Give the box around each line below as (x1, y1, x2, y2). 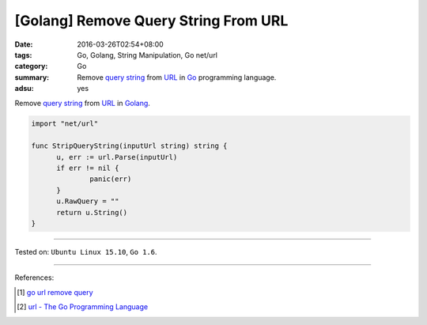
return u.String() (56, 208, 128, 217)
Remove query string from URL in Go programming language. (77, 72, 277, 82)
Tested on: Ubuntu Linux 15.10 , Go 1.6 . (14, 247, 157, 256)
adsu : (14, 84, 35, 93)
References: (14, 273, 55, 282)
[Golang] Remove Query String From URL (14, 12, 289, 29)
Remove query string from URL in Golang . (14, 98, 150, 108)
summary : (14, 72, 50, 82)
